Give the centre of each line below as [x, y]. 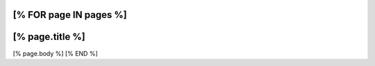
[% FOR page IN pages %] [70, 15]
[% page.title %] [49, 37]
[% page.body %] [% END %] [55, 53]
